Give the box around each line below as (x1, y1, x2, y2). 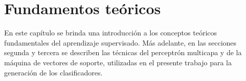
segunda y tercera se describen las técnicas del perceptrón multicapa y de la (4, 47, 242, 58)
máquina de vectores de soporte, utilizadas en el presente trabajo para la (4, 57, 232, 67)
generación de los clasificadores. (4, 67, 103, 77)
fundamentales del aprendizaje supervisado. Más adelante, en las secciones (4, 37, 237, 48)
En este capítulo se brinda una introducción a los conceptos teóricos (4, 27, 217, 38)
